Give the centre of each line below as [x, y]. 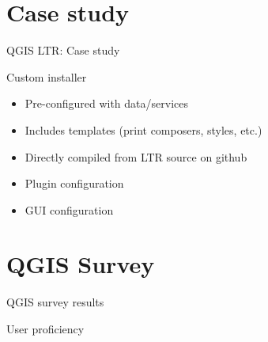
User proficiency [45, 329]
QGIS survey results [55, 302]
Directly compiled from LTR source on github [136, 156]
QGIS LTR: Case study [63, 50]
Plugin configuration [74, 183]
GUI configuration [69, 209]
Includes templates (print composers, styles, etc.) [143, 129]
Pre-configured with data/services [106, 103]
